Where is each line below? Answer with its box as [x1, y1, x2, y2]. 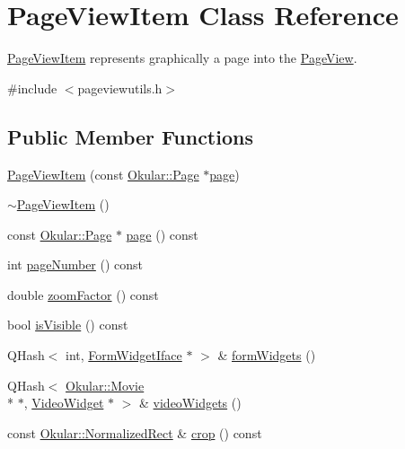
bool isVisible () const [7, 315, 128, 334]
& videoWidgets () [139, 393, 242, 412]
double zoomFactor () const [7, 285, 159, 304]
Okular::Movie [66, 375, 145, 394]
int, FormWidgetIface [66, 346, 182, 365]
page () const [126, 224, 198, 243]
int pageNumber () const [7, 255, 144, 274]
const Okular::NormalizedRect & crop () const [7, 423, 262, 442]
